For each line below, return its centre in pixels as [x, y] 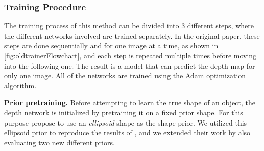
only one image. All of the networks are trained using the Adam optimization [125, 75]
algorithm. [20, 85]
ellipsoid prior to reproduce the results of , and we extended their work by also [127, 132]
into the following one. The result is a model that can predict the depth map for [130, 65]
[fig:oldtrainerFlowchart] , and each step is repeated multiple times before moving [130, 55]
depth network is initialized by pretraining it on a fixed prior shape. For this [124, 112]
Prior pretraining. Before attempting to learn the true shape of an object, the [130, 102]
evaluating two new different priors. [59, 142]
